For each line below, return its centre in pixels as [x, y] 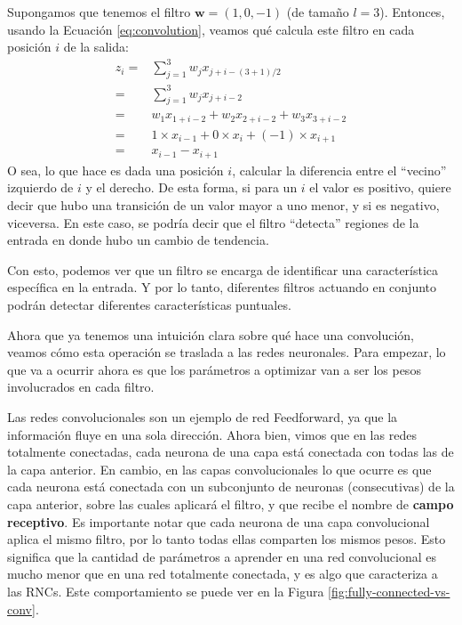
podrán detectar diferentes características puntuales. [149, 305]
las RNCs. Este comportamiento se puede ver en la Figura [166, 591]
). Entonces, [412, 12]
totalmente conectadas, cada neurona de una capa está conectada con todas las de [231, 452]
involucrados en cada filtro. [81, 387]
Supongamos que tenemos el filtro [99, 12]
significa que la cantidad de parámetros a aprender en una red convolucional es [222, 556]
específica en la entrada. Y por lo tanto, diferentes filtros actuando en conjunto [222, 287]
